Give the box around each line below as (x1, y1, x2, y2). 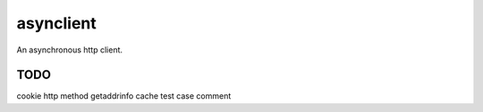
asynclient (16, 13, 97, 33)
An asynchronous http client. (16, 44, 123, 55)
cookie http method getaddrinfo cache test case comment (16, 91, 232, 101)
